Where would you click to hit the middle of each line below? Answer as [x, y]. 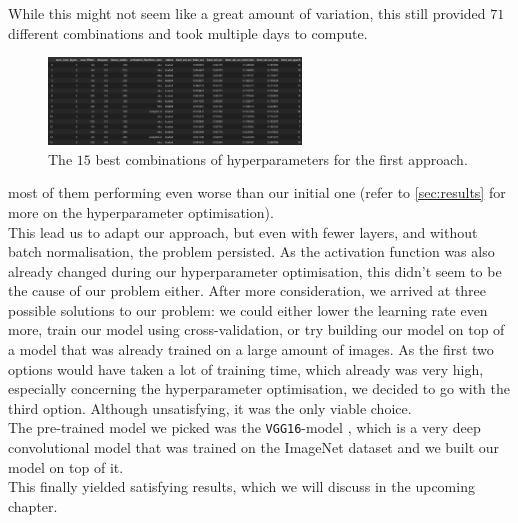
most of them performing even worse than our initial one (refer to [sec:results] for [257, 192]
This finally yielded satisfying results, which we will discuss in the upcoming [241, 486]
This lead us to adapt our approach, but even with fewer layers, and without [243, 231]
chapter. [33, 505]
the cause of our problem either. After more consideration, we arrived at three [247, 290]
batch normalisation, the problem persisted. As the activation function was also [251, 251]
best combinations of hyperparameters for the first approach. [281, 158]
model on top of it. [66, 466]
